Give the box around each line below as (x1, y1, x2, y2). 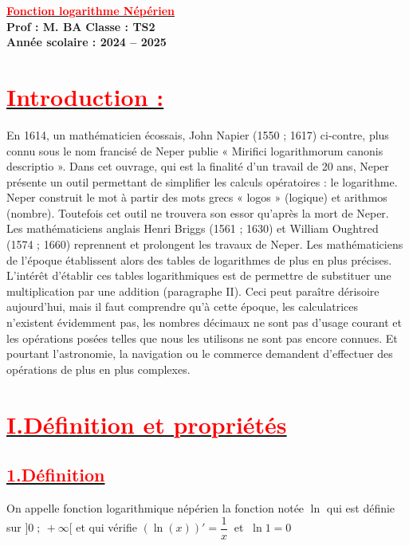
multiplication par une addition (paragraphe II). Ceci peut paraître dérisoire (6, 282, 380, 299)
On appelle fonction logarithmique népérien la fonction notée (6, 499, 305, 516)
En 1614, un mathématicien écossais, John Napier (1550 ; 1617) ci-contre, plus (6, 126, 389, 143)
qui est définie (326, 499, 395, 516)
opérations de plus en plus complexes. (6, 360, 191, 377)
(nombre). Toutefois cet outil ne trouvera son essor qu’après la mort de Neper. (6, 204, 389, 221)
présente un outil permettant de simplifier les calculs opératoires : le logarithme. (6, 173, 398, 190)
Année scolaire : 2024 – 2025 (6, 33, 167, 50)
